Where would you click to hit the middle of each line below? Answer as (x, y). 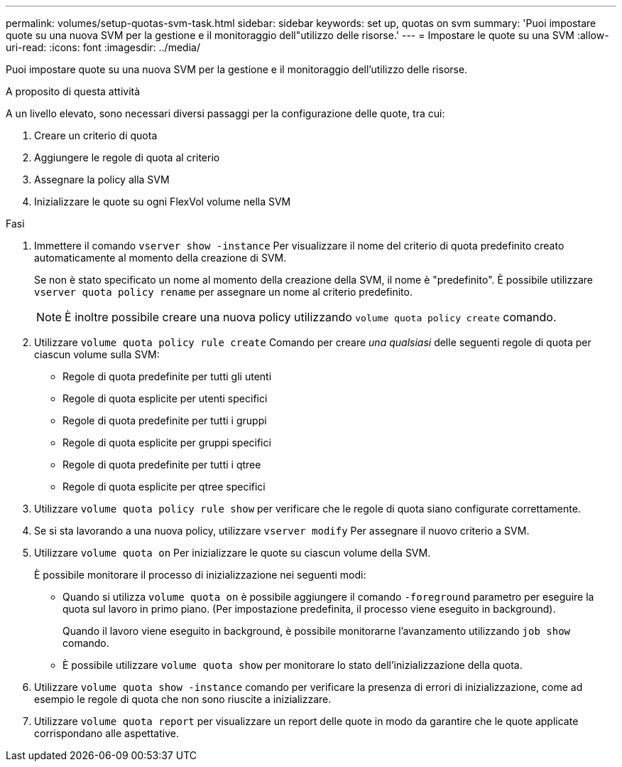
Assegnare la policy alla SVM (102, 179)
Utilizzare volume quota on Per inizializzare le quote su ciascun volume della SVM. (233, 553)
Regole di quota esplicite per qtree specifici (164, 487)
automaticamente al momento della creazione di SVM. (160, 258)
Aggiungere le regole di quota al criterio (127, 157)
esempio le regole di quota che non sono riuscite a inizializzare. (183, 699)
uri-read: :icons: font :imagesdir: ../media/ (103, 47)
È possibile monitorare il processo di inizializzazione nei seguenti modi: (200, 575)
